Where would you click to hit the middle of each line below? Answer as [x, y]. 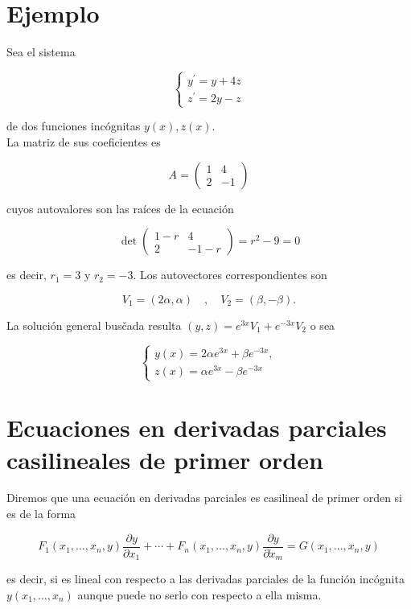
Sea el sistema [41, 52]
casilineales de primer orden [165, 459]
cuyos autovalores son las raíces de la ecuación [120, 208]
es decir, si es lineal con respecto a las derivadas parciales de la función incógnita [205, 579]
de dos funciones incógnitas [74, 126]
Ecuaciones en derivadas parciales [197, 428]
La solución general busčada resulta [94, 325]
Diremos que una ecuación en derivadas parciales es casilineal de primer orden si [205, 498]
